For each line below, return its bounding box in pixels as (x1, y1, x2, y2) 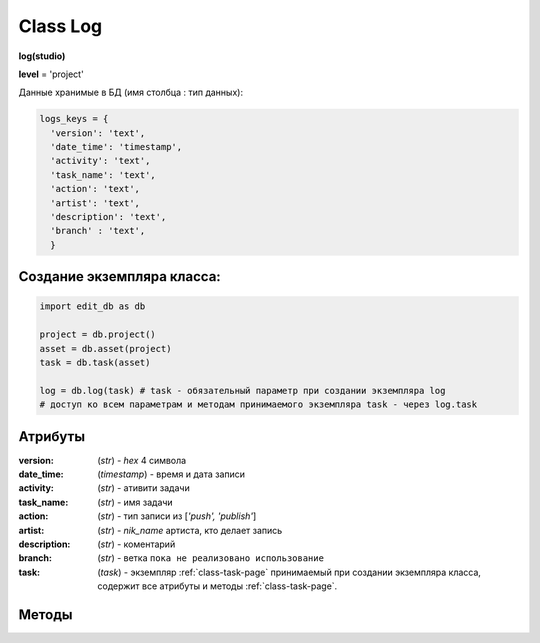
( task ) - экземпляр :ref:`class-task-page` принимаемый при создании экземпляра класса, (97, 566, 482, 578)
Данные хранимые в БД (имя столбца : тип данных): (18, 86, 244, 99)
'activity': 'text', (50, 155, 151, 167)
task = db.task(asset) (39, 356, 151, 368)
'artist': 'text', (50, 197, 140, 209)
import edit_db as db (39, 301, 146, 312)
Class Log (18, 15, 103, 37)
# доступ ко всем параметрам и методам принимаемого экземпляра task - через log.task (39, 399, 478, 410)
